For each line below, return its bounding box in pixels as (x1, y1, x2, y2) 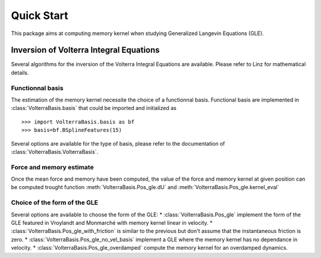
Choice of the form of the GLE (11, 199, 98, 207)
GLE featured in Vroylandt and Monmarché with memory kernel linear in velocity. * (11, 219, 213, 226)
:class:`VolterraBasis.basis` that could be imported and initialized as (11, 105, 177, 112)
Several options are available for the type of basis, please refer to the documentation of (11, 140, 225, 147)
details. (11, 69, 29, 76)
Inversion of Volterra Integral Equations (11, 45, 160, 55)
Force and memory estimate (11, 163, 95, 171)
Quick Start (11, 9, 68, 22)
